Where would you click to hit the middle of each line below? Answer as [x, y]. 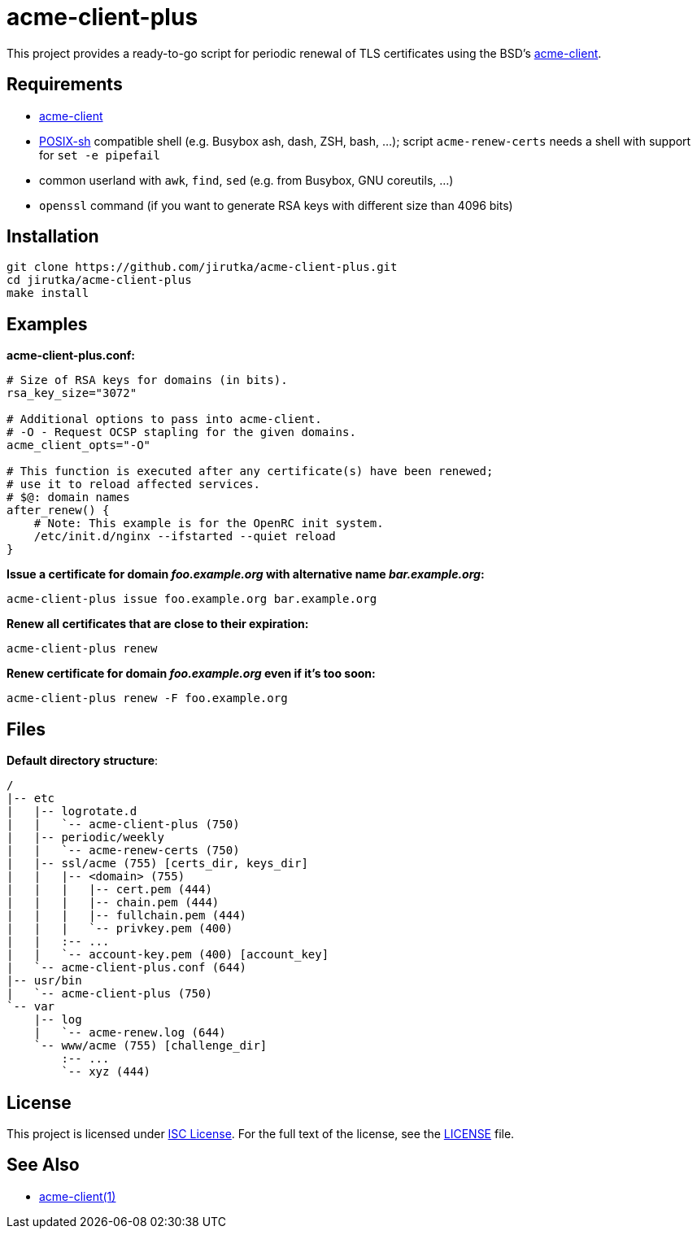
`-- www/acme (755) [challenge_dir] [150, 1046]
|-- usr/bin [44, 981]
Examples [47, 324]
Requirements [65, 85]
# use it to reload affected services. [133, 484]
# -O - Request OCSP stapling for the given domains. [181, 432]
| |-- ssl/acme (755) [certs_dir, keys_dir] [157, 864]
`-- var [31, 1007]
